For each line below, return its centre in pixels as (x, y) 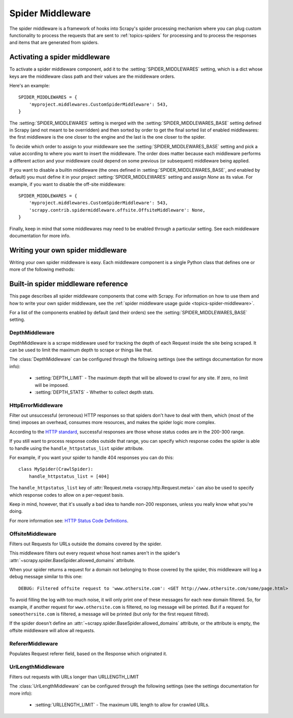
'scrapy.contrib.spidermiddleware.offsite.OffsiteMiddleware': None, (117, 210)
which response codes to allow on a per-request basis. (67, 495)
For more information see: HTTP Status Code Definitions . (69, 520)
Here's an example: (30, 86)
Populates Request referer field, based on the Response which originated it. (88, 654)
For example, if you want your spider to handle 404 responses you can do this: (92, 458)
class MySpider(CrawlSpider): (56, 469)
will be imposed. (52, 385)
